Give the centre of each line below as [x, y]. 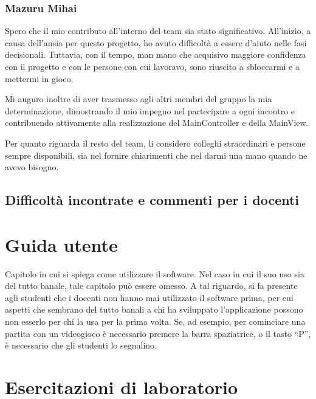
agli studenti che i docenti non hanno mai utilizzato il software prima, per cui [149, 297]
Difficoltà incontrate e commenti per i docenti [152, 200]
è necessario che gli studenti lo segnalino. [81, 345]
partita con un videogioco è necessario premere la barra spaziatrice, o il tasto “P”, [158, 333]
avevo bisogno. [32, 167]
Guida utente [61, 244]
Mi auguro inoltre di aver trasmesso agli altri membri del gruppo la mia [139, 99]
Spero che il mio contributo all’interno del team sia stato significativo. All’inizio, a [158, 31]
